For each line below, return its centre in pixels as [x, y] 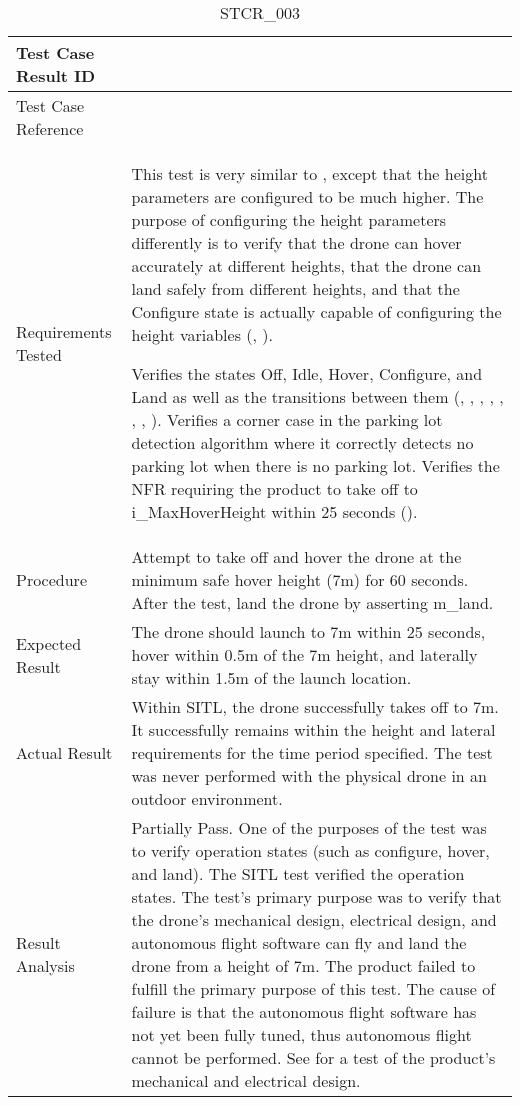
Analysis [45, 965]
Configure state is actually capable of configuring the [316, 311]
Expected [49, 643]
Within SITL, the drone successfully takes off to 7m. [315, 706]
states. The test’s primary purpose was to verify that [316, 896]
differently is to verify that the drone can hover [296, 242]
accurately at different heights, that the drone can [306, 265]
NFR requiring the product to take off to [274, 488]
